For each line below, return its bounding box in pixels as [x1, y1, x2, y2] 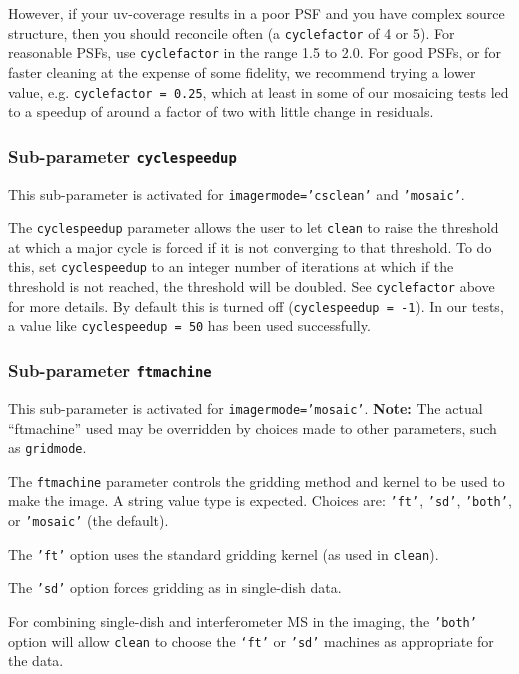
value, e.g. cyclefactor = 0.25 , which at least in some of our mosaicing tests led [8, 81, 509, 102]
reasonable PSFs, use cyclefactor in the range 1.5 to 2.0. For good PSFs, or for [8, 42, 501, 63]
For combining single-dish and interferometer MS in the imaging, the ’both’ [8, 611, 477, 632]
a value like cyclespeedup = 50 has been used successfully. [8, 315, 371, 336]
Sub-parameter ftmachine [8, 357, 212, 382]
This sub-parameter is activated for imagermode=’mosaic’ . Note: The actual [8, 397, 483, 418]
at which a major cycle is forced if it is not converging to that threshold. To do [8, 236, 492, 257]
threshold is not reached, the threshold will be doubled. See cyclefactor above [8, 276, 495, 297]
